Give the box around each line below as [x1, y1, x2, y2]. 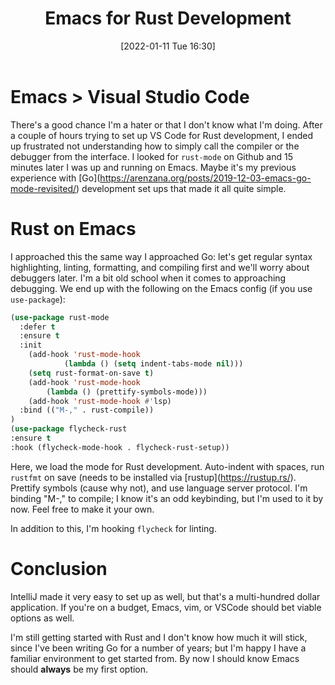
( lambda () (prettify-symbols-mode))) [46, 387, 208, 397]
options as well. [10, 612, 75, 624]
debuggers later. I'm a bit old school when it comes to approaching [10, 272, 287, 284]
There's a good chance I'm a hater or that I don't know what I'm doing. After [10, 118, 323, 131]
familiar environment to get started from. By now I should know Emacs [10, 652, 300, 664]
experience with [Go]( [10, 172, 101, 184]
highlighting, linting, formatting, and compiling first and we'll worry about [10, 261, 310, 273]
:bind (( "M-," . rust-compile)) [19, 405, 155, 416]
